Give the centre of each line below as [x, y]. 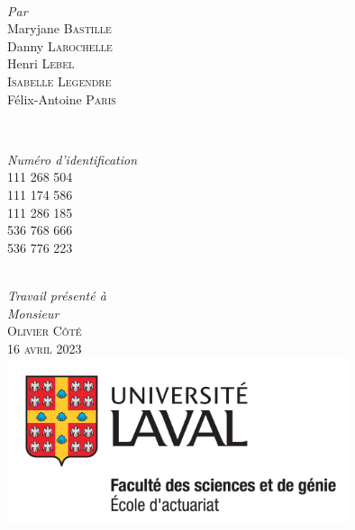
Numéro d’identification [73, 159]
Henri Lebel [41, 63]
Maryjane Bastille [59, 28]
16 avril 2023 [45, 348]
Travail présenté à [57, 295]
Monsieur [33, 313]
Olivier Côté [45, 331]
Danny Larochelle [60, 45]
